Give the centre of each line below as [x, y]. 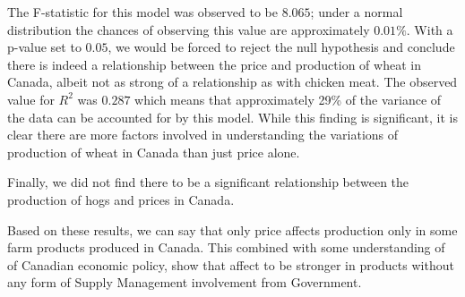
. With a [430, 29]
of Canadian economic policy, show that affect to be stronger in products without [231, 264]
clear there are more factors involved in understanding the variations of [203, 135]
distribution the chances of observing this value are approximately [189, 29]
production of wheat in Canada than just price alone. [154, 152]
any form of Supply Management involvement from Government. [185, 282]
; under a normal [357, 12]
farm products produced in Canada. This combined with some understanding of [226, 247]
